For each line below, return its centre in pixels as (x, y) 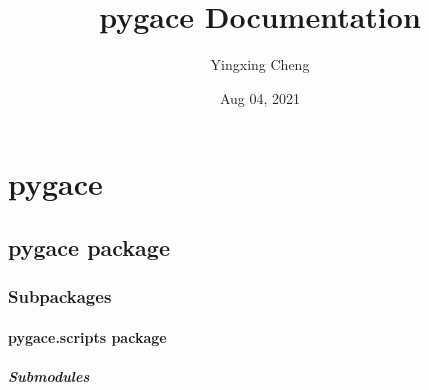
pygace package (89, 246)
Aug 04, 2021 (260, 97)
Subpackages (60, 296)
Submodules (49, 375)
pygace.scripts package (87, 336)
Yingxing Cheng (260, 64)
